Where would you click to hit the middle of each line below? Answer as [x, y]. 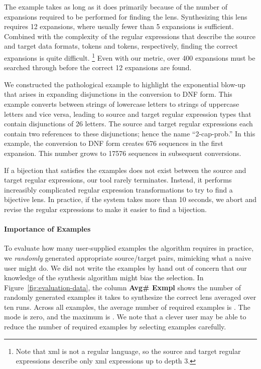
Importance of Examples [47, 229]
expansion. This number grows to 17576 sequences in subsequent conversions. [123, 153]
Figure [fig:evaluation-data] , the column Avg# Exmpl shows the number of [123, 287]
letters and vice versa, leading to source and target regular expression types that [128, 114]
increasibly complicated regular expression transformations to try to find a [118, 189]
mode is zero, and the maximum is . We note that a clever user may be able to [125, 317]
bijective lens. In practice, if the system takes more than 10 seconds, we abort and [130, 199]
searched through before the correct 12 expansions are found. [98, 67]
